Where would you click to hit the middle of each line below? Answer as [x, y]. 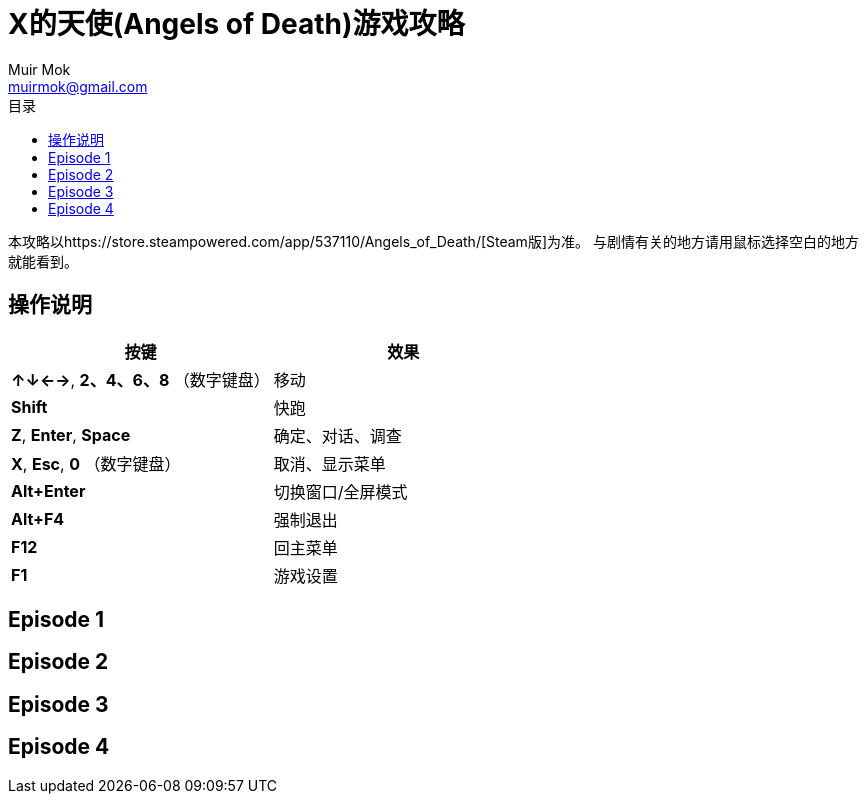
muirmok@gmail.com [78, 86]
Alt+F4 [38, 518]
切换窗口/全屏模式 [340, 491]
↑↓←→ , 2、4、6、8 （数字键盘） [140, 379]
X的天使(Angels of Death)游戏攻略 [236, 24]
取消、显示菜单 [329, 463]
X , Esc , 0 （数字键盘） [96, 463]
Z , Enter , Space [71, 434]
